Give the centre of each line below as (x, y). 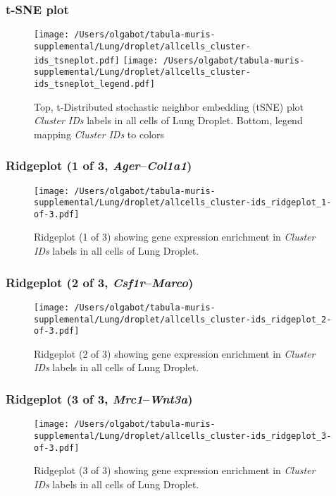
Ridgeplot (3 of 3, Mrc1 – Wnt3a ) (99, 398)
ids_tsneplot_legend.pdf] (94, 84)
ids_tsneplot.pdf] (77, 60)
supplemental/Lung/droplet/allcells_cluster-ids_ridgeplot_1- (183, 203)
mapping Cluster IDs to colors (99, 134)
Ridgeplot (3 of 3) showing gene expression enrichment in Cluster (175, 470)
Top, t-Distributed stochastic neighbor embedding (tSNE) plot (169, 106)
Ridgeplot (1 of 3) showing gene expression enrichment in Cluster (175, 237)
